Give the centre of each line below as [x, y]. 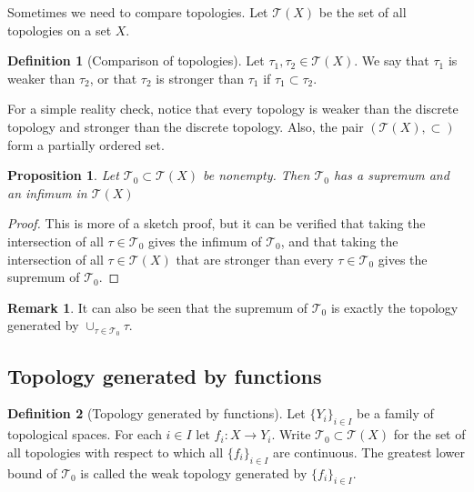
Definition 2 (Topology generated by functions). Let [156, 413]
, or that [113, 78]
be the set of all [363, 12]
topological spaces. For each [85, 434]
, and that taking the [339, 241]
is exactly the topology [394, 307]
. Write [291, 434]
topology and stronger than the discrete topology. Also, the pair [186, 126]
